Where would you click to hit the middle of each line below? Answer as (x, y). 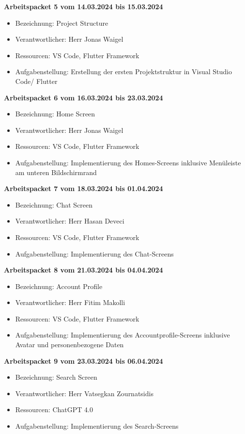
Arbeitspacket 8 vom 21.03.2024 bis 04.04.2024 (84, 270)
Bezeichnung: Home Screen (55, 114)
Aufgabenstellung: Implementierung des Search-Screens (97, 426)
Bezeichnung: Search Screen (56, 377)
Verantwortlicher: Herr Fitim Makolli (70, 302)
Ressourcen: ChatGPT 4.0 (54, 410)
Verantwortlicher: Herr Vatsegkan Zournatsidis (84, 393)
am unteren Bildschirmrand (56, 172)
